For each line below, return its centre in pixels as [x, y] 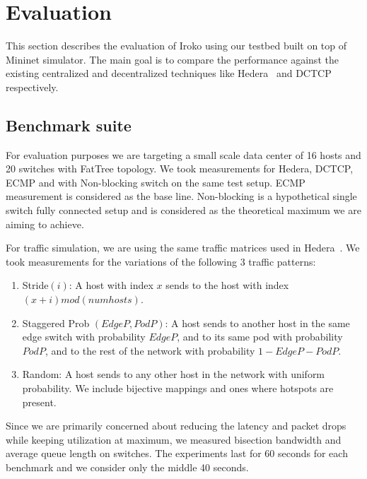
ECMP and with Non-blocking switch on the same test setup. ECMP [156, 182]
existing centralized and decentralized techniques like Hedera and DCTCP [169, 73]
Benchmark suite [69, 125]
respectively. [32, 87]
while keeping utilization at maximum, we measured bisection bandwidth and [174, 439]
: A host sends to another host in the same [257, 323]
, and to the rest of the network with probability [150, 350]
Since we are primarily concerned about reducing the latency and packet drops [176, 426]
